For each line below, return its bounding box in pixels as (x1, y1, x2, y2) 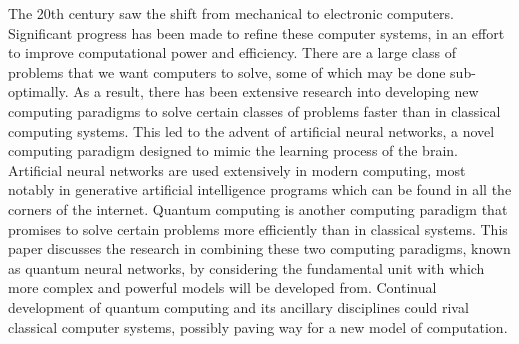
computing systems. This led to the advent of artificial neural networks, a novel (8, 120, 495, 141)
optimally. (8, 81, 69, 102)
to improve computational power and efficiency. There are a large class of (8, 42, 456, 63)
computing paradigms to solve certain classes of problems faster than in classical (8, 100, 501, 121)
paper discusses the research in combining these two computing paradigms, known (8, 238, 511, 259)
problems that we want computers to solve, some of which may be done (8, 61, 446, 82)
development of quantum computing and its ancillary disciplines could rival (8, 296, 469, 317)
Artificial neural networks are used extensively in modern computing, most (8, 159, 466, 180)
